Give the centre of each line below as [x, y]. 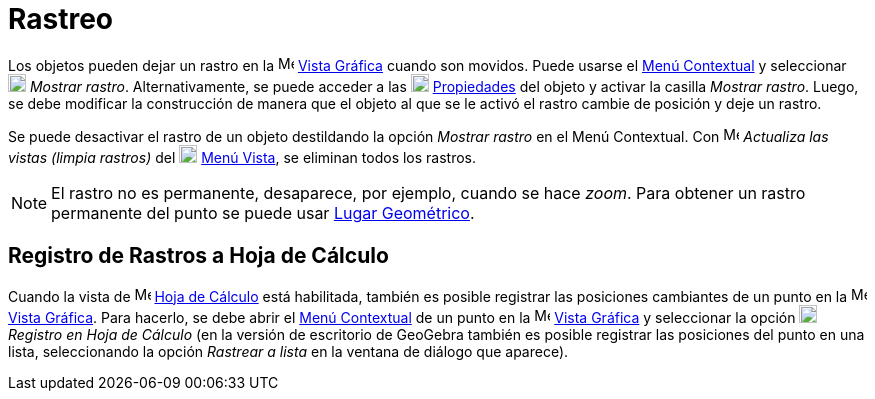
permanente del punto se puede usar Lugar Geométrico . [263, 212]
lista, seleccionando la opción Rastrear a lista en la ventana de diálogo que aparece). [288, 351]
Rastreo [61, 19]
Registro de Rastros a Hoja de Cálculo [198, 256]
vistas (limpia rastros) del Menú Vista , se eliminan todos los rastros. [242, 157]
